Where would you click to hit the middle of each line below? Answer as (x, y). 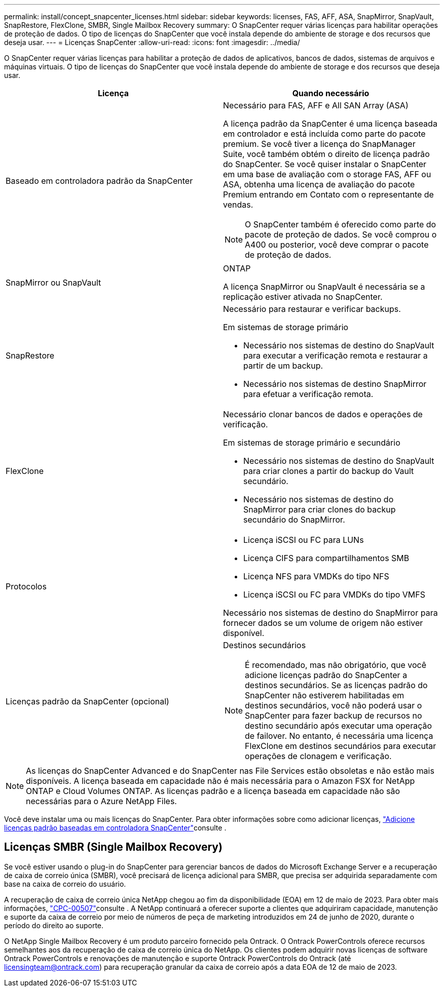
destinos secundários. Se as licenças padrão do (336, 685)
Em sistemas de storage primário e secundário (312, 443)
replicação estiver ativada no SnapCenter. (303, 297)
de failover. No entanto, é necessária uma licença (339, 736)
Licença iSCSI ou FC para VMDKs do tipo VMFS (334, 594)
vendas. (238, 205)
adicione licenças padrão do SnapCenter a (326, 675)
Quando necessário (331, 93)
